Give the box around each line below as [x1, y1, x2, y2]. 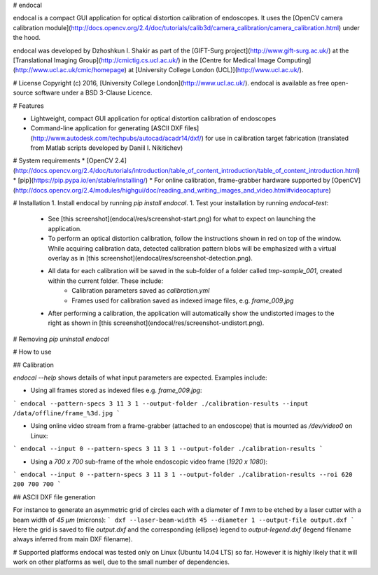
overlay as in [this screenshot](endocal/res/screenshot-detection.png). [48, 254, 253, 262]
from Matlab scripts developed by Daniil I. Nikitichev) [30, 144, 183, 152]
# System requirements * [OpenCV [13, 156, 113, 165]
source [13, 88, 34, 97]
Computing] [276, 56, 311, 64]
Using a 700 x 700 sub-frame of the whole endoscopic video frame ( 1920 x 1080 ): [30, 457, 268, 466]
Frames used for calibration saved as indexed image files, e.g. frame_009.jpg [71, 296, 294, 305]
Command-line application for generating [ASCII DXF [30, 124, 183, 132]
